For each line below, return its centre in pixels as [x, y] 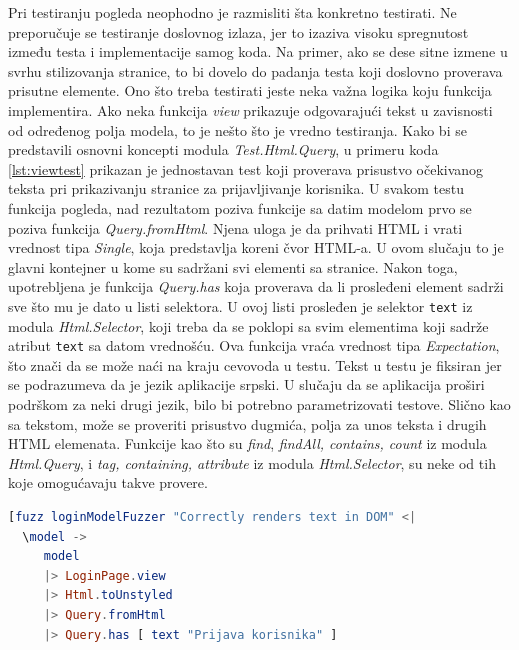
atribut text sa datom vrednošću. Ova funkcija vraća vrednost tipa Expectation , [254, 345]
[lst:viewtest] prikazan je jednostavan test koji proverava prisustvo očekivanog [246, 168]
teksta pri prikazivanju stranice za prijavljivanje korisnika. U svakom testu [236, 188]
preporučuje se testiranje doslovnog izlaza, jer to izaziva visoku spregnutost [238, 31]
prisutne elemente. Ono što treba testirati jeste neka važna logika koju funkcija [250, 90]
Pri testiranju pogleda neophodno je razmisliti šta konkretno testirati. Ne [232, 12]
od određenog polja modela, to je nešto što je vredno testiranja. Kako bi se [237, 129]
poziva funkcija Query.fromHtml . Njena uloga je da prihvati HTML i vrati [235, 227]
